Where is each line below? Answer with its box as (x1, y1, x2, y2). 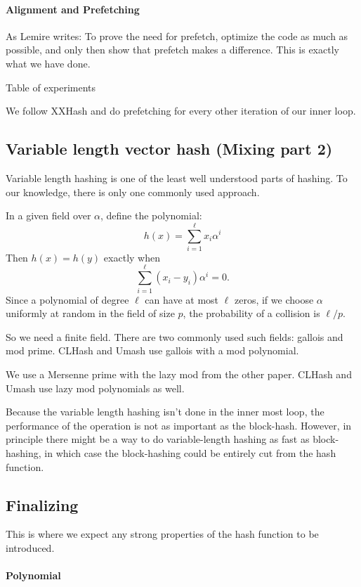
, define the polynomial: (100, 208, 202, 223)
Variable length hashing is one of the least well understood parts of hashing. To (6, 170, 348, 185)
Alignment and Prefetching (6, 1, 140, 16)
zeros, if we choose (234, 292, 314, 307)
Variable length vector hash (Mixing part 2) (6, 138, 333, 160)
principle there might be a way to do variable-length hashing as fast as (6, 432, 310, 446)
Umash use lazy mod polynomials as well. (6, 380, 185, 395)
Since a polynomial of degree (6, 292, 129, 307)
